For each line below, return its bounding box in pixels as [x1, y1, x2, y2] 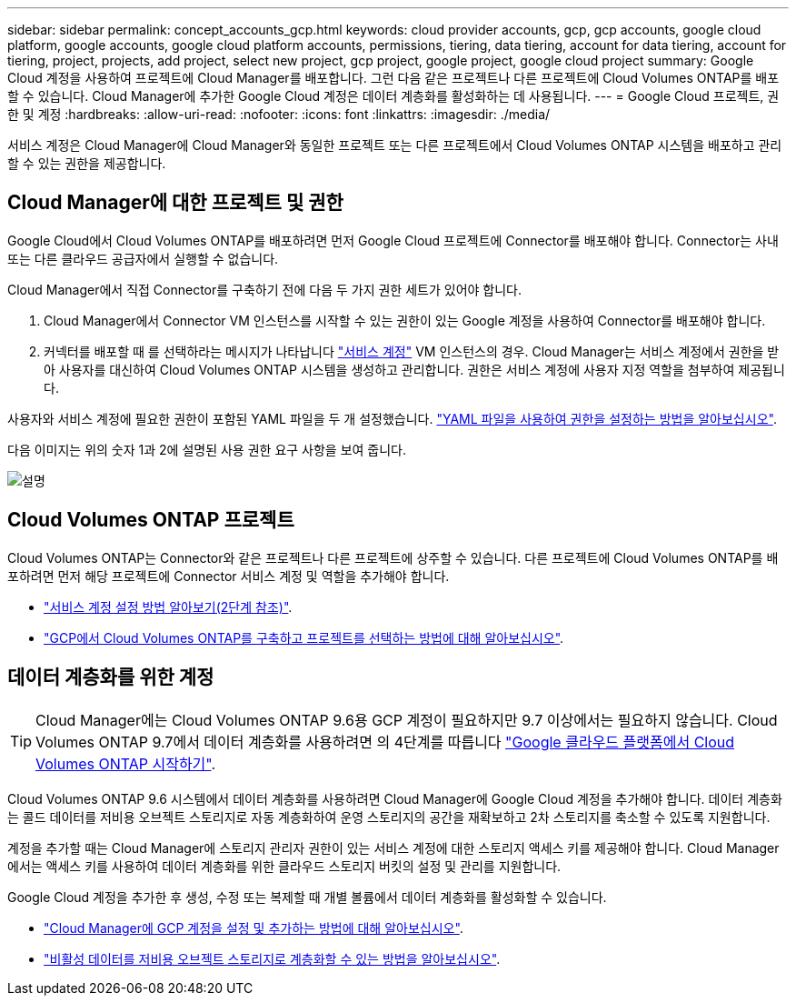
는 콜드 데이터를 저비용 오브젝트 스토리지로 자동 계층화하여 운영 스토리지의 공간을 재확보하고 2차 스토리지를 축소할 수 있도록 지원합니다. [7, 808, 771, 825]
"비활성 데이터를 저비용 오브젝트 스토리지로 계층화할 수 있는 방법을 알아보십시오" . [44, 950, 501, 967]
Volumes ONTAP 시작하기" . [35, 754, 216, 773]
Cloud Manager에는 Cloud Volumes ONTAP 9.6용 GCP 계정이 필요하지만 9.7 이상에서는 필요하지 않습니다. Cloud [35, 710, 778, 729]
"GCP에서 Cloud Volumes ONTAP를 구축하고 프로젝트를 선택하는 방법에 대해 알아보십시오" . [44, 629, 564, 646]
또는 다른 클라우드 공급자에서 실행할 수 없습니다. [7, 250, 279, 266]
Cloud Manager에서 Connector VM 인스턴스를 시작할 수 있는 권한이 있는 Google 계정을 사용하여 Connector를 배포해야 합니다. [44, 312, 766, 328]
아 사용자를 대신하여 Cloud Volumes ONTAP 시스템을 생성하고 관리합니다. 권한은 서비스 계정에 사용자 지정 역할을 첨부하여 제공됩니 [44, 361, 785, 377]
